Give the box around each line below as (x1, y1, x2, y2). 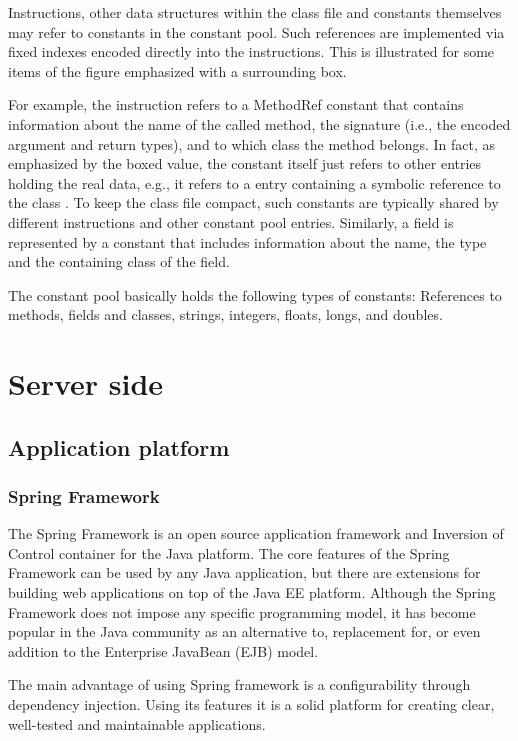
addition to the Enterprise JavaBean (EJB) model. (8, 640, 319, 661)
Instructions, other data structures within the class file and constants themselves (8, 2, 502, 22)
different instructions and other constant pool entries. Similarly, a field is (8, 211, 454, 232)
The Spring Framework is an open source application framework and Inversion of (8, 523, 504, 544)
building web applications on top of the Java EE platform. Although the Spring (8, 582, 496, 603)
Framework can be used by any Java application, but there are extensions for (8, 562, 481, 583)
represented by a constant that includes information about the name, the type (8, 231, 487, 252)
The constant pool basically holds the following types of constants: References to (8, 284, 502, 305)
